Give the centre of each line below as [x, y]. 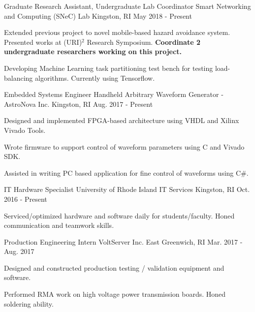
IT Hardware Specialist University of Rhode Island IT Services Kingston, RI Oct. [127, 189]
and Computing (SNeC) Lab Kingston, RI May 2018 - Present [98, 16]
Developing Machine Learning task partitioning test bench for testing [109, 68]
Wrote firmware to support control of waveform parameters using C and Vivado [124, 146]
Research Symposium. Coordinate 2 [143, 42]
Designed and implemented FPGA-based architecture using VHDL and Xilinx [122, 120]
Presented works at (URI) [43, 42]
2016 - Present [26, 199]
